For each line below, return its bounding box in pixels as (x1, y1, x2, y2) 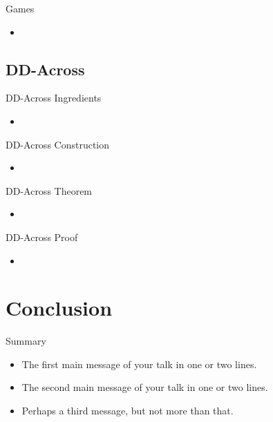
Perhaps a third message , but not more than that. (21, 403, 234, 418)
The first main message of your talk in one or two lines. (21, 356, 257, 371)
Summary (6, 334, 46, 348)
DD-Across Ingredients (6, 90, 102, 105)
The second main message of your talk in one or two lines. (21, 380, 268, 394)
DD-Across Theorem (6, 183, 93, 198)
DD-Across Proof (6, 229, 78, 244)
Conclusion (6, 294, 113, 322)
